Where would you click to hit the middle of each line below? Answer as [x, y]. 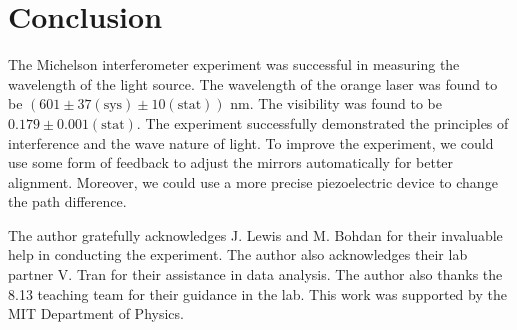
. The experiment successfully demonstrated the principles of [322, 122]
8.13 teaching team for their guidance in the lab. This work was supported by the [257, 293]
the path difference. [67, 201]
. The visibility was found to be [345, 103]
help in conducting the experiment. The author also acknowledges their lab [238, 254]
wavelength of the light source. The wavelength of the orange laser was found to [253, 83]
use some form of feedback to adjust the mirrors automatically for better [231, 162]
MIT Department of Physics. [96, 313]
